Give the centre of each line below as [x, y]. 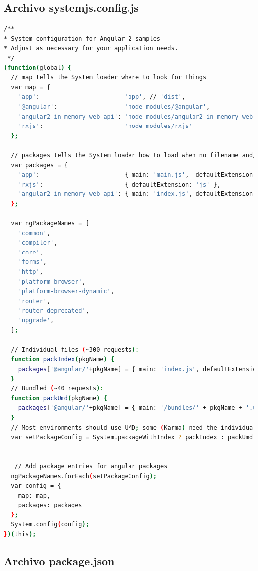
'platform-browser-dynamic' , [66, 291]
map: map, [34, 495]
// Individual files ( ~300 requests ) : [75, 349]
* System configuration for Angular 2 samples [82, 38]
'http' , [31, 272]
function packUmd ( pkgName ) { [59, 398]
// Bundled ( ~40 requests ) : [57, 389]
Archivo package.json [59, 561]
